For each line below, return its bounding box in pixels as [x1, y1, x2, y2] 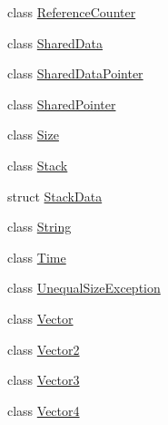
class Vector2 [7, 339, 80, 358]
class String [7, 217, 72, 236]
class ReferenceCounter [7, 3, 136, 21]
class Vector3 [7, 370, 80, 389]
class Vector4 [7, 400, 80, 420]
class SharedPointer [7, 94, 116, 113]
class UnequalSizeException [7, 278, 161, 297]
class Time [7, 247, 66, 266]
